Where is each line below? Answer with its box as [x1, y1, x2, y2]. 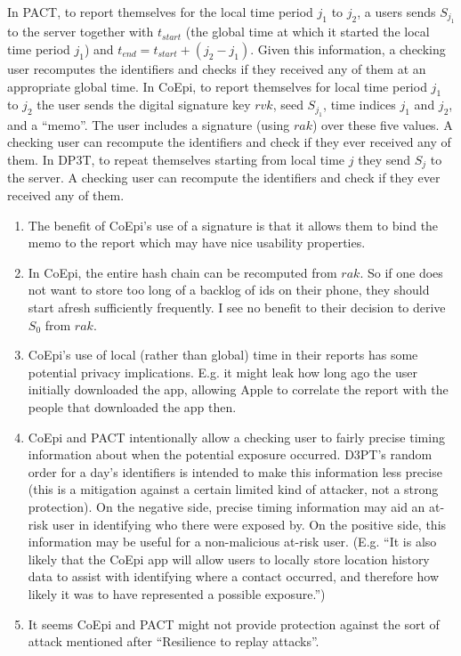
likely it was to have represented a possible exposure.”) [28, 584, 326, 603]
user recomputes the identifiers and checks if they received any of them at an [7, 60, 426, 77]
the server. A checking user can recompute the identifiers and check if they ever [7, 168, 441, 187]
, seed [272, 95, 303, 114]
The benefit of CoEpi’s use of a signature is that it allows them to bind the [28, 215, 439, 234]
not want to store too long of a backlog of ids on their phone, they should [28, 280, 430, 299]
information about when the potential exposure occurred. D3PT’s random [28, 445, 433, 464]
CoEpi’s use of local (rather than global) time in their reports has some [28, 345, 418, 364]
